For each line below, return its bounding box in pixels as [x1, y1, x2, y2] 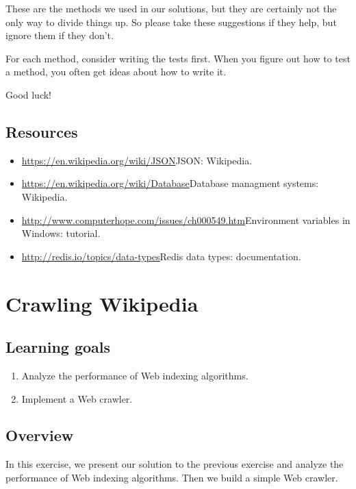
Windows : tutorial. [21, 226, 101, 240]
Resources [5, 121, 78, 142]
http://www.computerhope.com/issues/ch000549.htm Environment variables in [21, 212, 351, 227]
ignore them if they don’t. [5, 28, 114, 42]
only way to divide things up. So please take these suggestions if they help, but [5, 14, 337, 29]
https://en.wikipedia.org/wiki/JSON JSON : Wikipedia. [21, 153, 253, 167]
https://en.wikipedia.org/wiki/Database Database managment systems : [21, 176, 319, 190]
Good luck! [5, 87, 52, 101]
